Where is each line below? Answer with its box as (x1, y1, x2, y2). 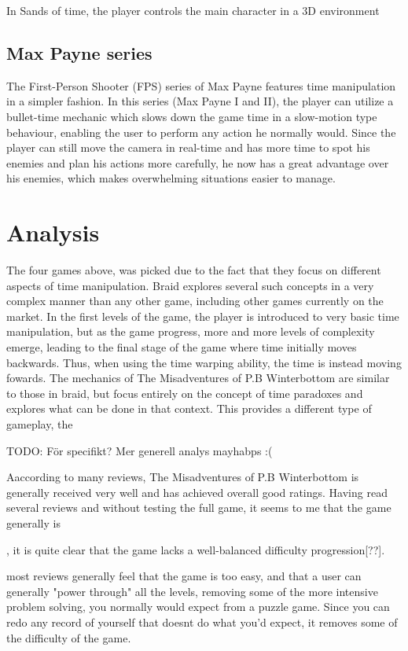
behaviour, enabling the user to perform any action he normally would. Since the (6, 123, 396, 140)
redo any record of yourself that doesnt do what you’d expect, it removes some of (6, 613, 398, 630)
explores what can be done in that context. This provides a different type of (6, 400, 372, 417)
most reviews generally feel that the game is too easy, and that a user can (6, 568, 362, 584)
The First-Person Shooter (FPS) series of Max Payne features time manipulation (6, 77, 396, 94)
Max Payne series (6, 40, 153, 64)
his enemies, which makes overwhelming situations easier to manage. (6, 170, 336, 186)
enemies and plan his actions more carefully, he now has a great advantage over (6, 154, 389, 171)
